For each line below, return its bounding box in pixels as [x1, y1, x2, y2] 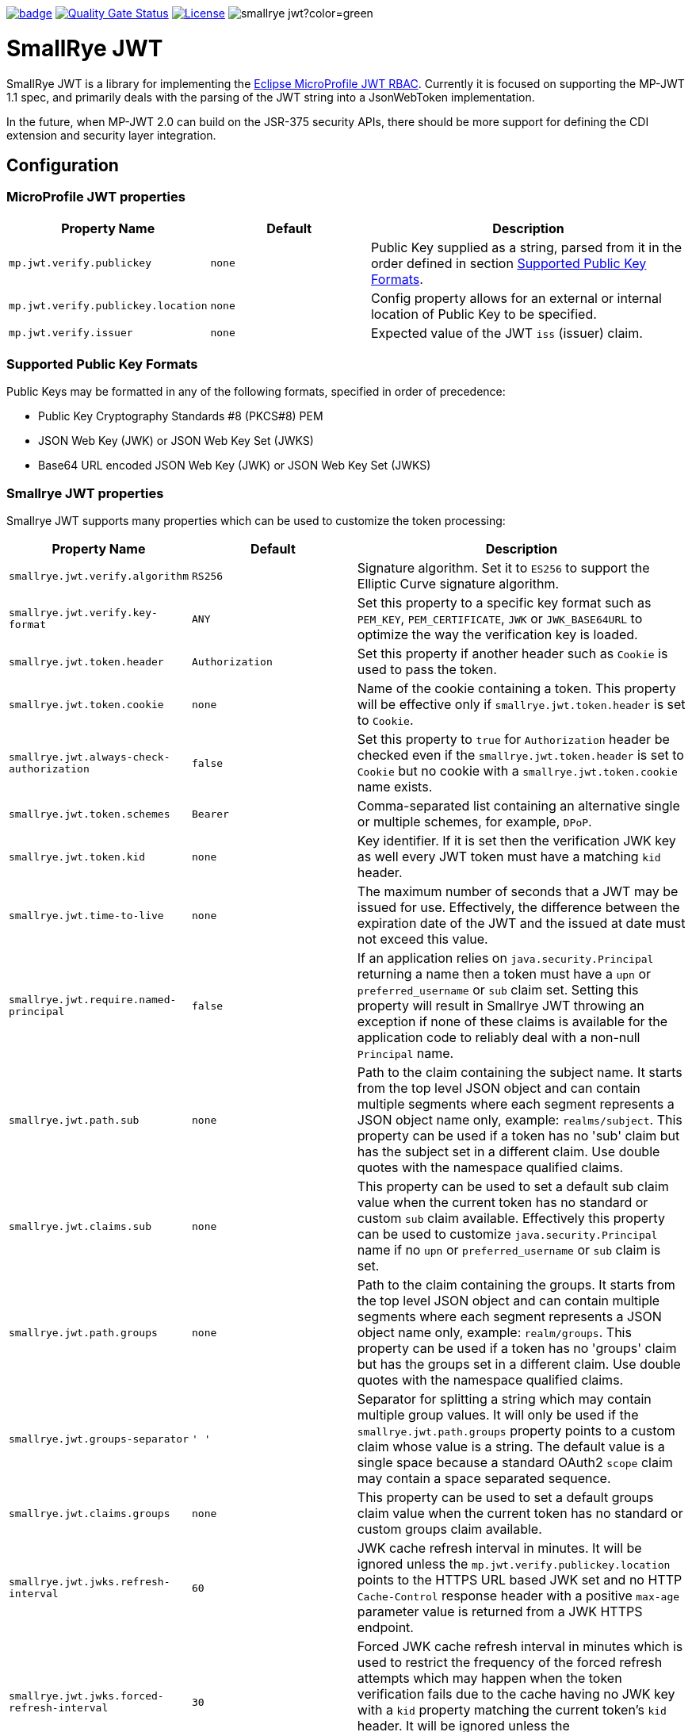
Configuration [6, 155, 119, 175]
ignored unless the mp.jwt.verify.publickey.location [357, 1556, 671, 1573]
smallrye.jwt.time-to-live [9, 909, 164, 922]
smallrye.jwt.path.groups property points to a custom [357, 1423, 675, 1439]
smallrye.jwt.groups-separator [9, 1432, 189, 1445]
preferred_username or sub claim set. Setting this [357, 982, 639, 998]
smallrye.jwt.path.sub [9, 1113, 140, 1126]
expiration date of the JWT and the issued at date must [357, 915, 686, 932]
